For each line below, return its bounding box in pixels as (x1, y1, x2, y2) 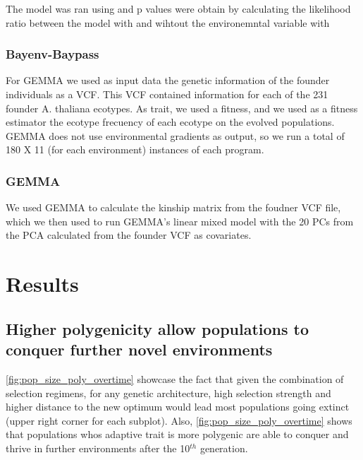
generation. (199, 440, 248, 455)
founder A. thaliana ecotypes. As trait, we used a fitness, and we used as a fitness (6, 100, 358, 115)
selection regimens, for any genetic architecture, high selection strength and (6, 385, 331, 400)
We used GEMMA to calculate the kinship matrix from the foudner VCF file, (6, 200, 341, 215)
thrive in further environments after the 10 (6, 440, 190, 455)
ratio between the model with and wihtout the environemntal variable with (6, 15, 330, 30)
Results (6, 269, 79, 298)
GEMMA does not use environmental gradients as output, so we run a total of (6, 128, 345, 143)
